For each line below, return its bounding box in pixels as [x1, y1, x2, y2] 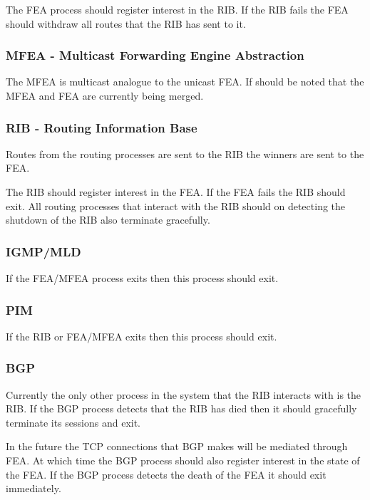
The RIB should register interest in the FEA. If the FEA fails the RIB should [6, 184, 346, 199]
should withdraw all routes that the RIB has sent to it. [6, 16, 246, 31]
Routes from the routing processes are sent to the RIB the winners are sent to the [6, 146, 364, 161]
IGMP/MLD [6, 242, 81, 260]
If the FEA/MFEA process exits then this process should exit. [6, 271, 279, 285]
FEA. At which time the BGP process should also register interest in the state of [6, 453, 360, 467]
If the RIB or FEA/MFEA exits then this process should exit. [6, 328, 277, 343]
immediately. [6, 481, 61, 496]
